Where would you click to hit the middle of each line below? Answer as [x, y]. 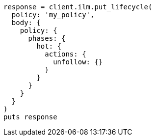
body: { [26, 23]
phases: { [47, 38]
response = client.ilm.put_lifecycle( [78, 7]
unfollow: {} [78, 62]
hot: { [49, 46]
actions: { [65, 54]
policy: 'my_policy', [53, 15]
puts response [30, 117]
